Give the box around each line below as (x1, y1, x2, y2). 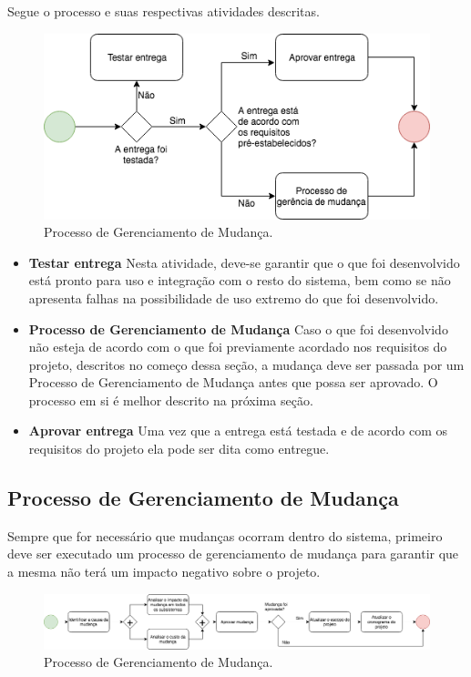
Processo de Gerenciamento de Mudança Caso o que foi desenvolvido (28, 319, 448, 338)
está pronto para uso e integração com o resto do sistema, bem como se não (28, 271, 451, 290)
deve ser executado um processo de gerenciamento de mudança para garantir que (7, 544, 459, 563)
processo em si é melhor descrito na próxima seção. (28, 390, 313, 409)
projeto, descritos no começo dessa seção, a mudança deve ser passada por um (28, 354, 465, 374)
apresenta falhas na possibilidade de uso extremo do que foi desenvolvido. (28, 288, 439, 307)
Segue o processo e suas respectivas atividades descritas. (7, 2, 320, 20)
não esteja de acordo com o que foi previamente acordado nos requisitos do (28, 337, 447, 356)
